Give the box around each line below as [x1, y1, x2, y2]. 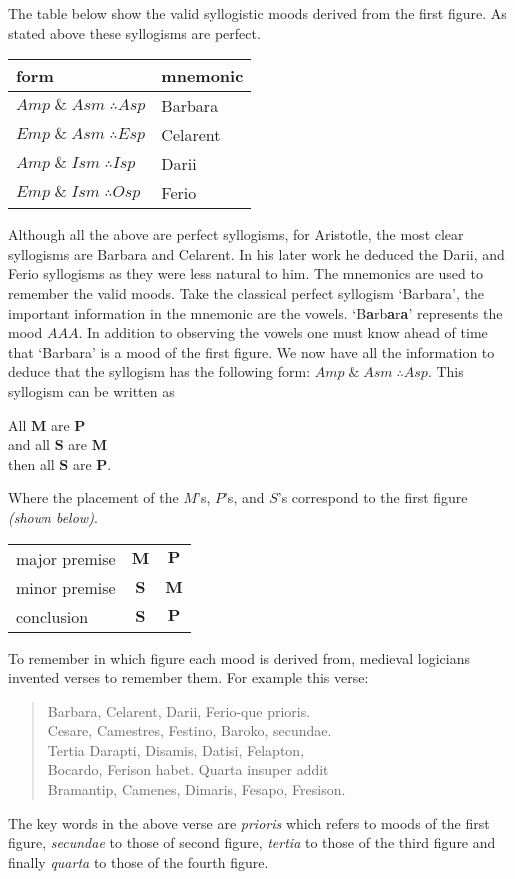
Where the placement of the [8, 487, 179, 508]
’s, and [223, 487, 265, 508]
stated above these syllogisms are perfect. [8, 22, 261, 43]
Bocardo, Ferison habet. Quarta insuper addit [47, 759, 329, 780]
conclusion [16, 604, 89, 628]
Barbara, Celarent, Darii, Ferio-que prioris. [47, 700, 311, 721]
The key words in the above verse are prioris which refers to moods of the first [8, 812, 490, 833]
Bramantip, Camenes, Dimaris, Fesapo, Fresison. [47, 779, 346, 800]
